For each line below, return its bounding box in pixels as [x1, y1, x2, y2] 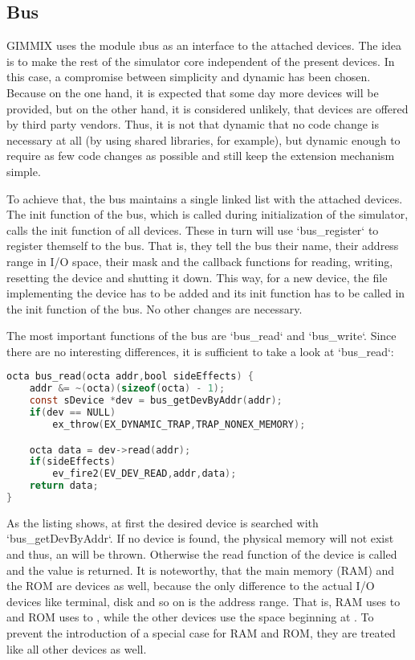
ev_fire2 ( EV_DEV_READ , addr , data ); [52, 468, 237, 480]
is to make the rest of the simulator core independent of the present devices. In [6, 52, 395, 69]
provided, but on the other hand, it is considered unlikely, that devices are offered [6, 100, 409, 117]
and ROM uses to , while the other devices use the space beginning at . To [6, 609, 374, 625]
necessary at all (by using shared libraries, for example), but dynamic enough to [6, 131, 401, 148]
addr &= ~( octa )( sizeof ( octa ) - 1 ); [29, 383, 226, 395]
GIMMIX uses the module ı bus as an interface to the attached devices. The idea [6, 37, 402, 54]
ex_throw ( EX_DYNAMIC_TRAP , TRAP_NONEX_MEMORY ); [52, 418, 306, 430]
